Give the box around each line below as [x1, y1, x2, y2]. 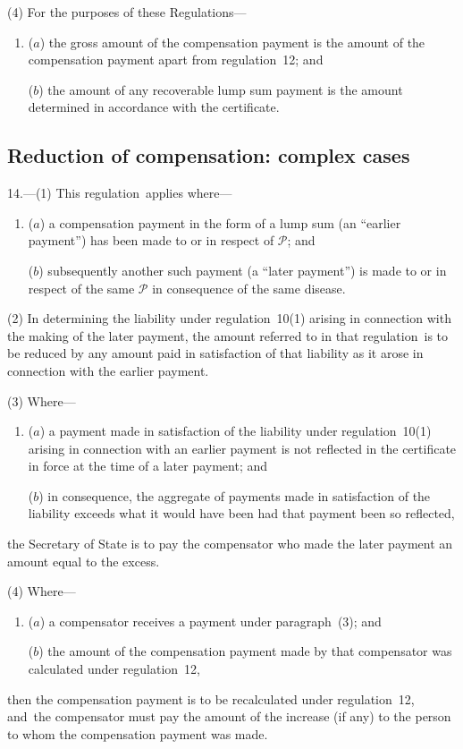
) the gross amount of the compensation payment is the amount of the [39, 32, 425, 51]
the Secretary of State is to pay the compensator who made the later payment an [7, 534, 453, 553]
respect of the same [28, 278, 135, 297]
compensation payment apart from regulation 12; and [28, 50, 324, 69]
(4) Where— [7, 582, 76, 600]
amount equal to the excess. [7, 551, 160, 570]
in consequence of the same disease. [152, 278, 346, 297]
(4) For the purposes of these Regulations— [7, 3, 247, 21]
